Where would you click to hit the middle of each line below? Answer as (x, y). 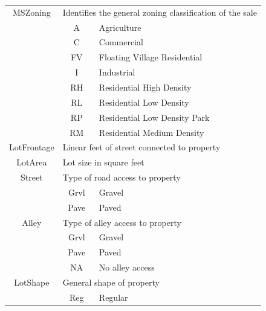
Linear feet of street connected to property (141, 147)
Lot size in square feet (103, 162)
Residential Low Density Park (154, 117)
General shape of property (111, 282)
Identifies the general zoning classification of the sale (160, 12)
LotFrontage (32, 147)
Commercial (121, 42)
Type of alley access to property (122, 222)
